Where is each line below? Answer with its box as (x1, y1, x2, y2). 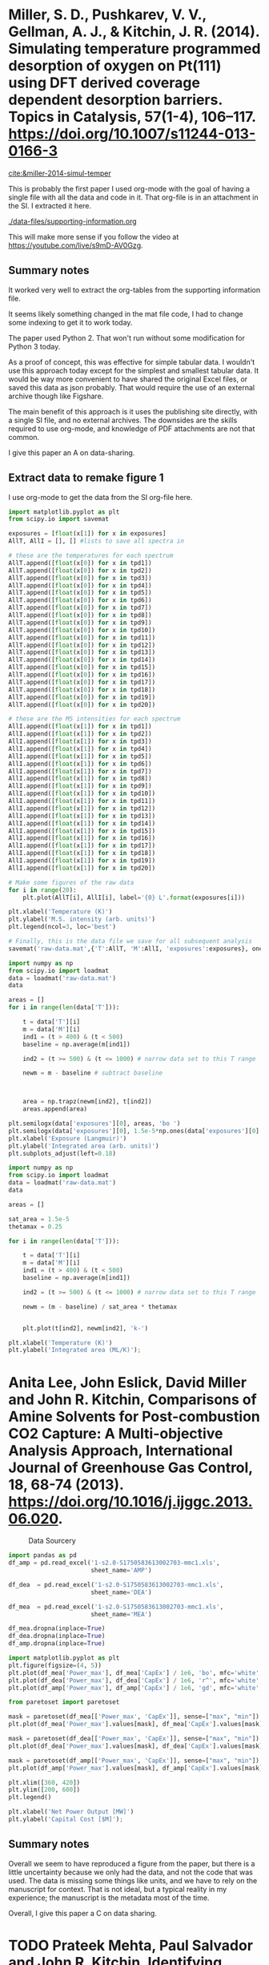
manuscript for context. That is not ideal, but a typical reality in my (8, 1884, 227, 1894)
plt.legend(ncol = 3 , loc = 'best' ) (8, 923, 116, 931)
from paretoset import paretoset (8, 1698, 120, 1706)
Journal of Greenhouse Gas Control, (8, 1459, 254, 1476)
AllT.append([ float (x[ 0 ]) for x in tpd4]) (8, 581, 152, 590)
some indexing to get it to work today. (8, 317, 133, 327)
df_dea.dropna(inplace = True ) (8, 1632, 106, 1640)
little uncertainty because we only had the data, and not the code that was (8, 1867, 254, 1877)
